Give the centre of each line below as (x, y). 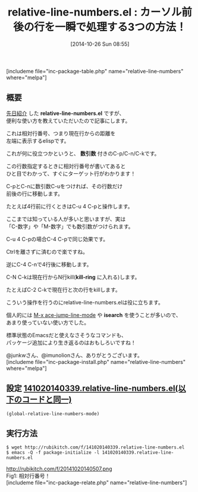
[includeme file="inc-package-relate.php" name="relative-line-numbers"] (97, 482)
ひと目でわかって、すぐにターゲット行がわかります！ (71, 173)
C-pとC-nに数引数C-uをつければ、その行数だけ (65, 186)
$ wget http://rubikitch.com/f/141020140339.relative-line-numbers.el (95, 447)
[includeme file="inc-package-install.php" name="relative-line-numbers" (96, 362)
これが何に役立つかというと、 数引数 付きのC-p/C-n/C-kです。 (83, 153)
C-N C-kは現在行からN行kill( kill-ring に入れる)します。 (73, 277)
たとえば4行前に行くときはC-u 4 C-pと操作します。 (70, 206)
